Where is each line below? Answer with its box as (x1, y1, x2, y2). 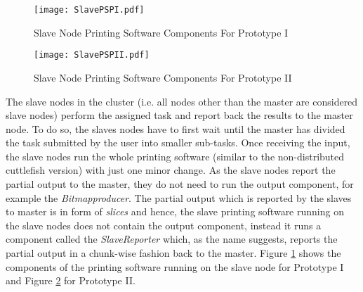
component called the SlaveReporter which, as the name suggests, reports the (6, 231, 338, 246)
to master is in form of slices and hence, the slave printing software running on (6, 204, 344, 219)
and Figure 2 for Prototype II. (6, 273, 136, 288)
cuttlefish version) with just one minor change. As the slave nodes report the (6, 163, 336, 177)
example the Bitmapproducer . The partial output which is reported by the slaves (6, 190, 352, 205)
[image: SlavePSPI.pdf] (34, 5, 145, 15)
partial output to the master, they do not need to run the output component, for (6, 177, 354, 191)
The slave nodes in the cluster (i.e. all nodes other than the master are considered (6, 94, 358, 108)
